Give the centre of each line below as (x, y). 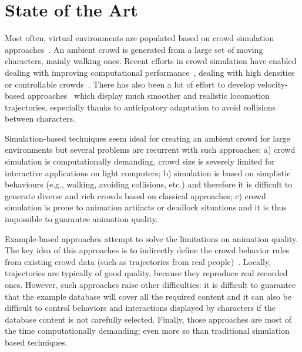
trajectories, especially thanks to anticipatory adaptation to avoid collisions (140, 107)
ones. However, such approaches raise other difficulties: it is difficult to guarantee (150, 284)
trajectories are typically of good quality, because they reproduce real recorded (146, 273)
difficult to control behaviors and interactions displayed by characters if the (140, 308)
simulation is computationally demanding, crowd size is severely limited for (140, 161)
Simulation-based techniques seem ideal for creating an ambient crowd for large (147, 138)
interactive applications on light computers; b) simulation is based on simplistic (148, 172)
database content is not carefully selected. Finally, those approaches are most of (148, 319)
